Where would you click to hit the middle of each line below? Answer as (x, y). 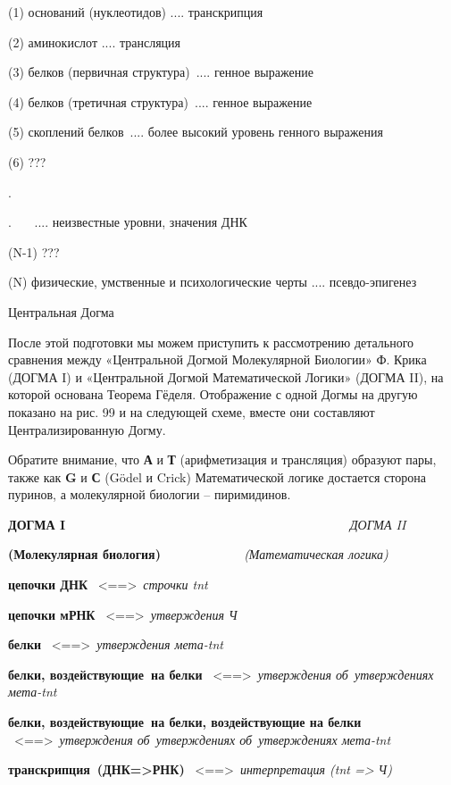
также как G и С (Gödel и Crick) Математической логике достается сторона (217, 476)
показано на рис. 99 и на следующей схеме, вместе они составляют (192, 411)
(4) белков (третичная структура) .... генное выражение (160, 101)
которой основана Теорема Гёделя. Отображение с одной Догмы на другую (213, 394)
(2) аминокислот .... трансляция (94, 42)
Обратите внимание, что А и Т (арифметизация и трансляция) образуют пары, (222, 459)
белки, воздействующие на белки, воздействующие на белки (185, 722)
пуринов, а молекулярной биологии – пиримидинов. (150, 494)
